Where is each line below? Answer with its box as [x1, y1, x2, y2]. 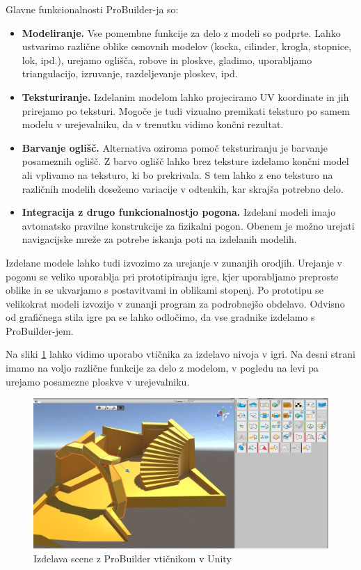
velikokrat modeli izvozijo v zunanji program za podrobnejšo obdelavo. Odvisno [6, 296, 345, 310]
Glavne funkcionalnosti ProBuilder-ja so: [6, 2, 179, 16]
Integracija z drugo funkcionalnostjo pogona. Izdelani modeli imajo [22, 205, 336, 219]
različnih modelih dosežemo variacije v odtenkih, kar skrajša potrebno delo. [22, 181, 344, 196]
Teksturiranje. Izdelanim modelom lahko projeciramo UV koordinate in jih [22, 89, 349, 104]
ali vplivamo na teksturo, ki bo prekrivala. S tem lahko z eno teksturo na [22, 167, 333, 182]
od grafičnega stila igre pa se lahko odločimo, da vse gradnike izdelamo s [6, 310, 315, 324]
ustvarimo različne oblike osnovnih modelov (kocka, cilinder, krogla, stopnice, [22, 39, 352, 54]
